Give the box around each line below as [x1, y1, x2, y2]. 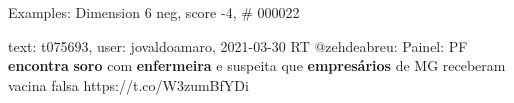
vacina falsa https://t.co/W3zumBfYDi [8, 74, 249, 95]
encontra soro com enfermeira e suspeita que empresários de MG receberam [8, 55, 506, 76]
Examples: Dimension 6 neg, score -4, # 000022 [8, 2, 300, 22]
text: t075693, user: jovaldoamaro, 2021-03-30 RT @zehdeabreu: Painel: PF [8, 35, 468, 56]
